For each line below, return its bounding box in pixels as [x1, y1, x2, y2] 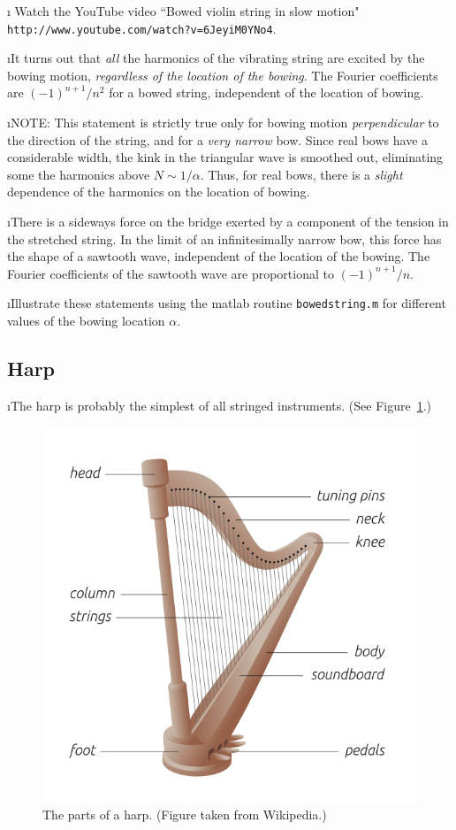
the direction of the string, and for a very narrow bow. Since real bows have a [7, 130, 429, 149]
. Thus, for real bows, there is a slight [200, 165, 403, 183]
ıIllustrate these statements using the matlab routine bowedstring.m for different [7, 294, 446, 312]
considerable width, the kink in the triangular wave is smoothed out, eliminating [7, 148, 444, 166]
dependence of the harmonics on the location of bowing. [7, 182, 310, 201]
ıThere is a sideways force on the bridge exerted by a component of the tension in [7, 212, 449, 230]
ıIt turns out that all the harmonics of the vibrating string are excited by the [7, 49, 425, 67]
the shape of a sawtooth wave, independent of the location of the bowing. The [7, 247, 430, 265]
